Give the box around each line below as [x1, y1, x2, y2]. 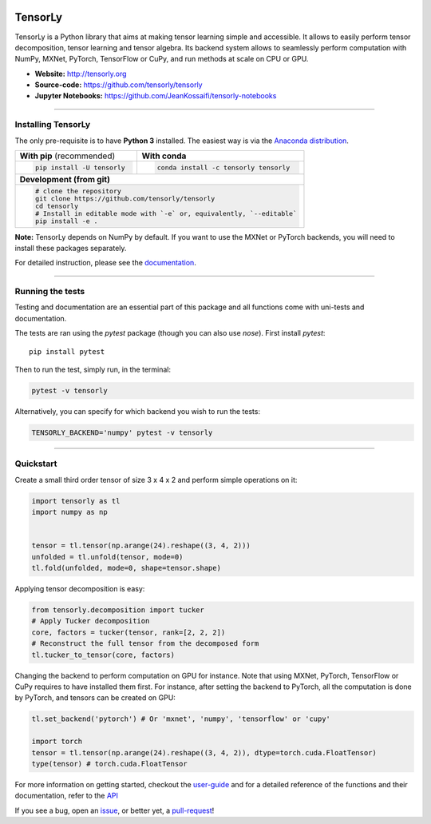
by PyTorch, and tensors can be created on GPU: [14, 693, 176, 703]
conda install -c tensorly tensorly [156, 163, 291, 172]
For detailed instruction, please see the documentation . [14, 258, 197, 268]
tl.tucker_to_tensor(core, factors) [31, 650, 176, 659]
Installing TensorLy [14, 119, 91, 130]
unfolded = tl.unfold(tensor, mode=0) [31, 552, 184, 561]
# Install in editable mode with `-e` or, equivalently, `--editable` [34, 209, 298, 217]
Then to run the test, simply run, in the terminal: [14, 364, 172, 375]
